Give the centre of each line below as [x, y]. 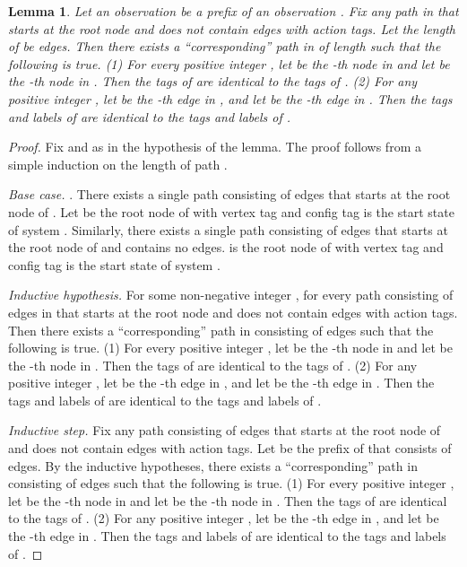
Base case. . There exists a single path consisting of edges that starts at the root [229, 194]
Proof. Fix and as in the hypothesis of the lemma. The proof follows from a [215, 147]
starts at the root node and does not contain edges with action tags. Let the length [232, 28]
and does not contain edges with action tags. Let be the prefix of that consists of [230, 448]
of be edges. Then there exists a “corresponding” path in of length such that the [225, 46]
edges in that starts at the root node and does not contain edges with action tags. [233, 312]
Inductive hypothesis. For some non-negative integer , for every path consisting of [231, 295]
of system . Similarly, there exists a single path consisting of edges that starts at [228, 229]
